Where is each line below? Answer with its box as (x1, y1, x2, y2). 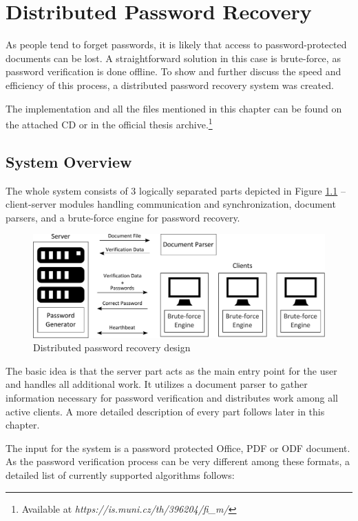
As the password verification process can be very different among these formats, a (6, 454, 350, 469)
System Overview (6, 150, 132, 172)
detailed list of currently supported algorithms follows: (6, 467, 235, 482)
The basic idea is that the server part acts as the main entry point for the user (6, 363, 337, 377)
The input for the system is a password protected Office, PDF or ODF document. (6, 440, 350, 455)
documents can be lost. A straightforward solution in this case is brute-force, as (6, 50, 341, 65)
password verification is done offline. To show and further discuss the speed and (6, 64, 341, 79)
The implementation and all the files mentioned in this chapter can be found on (6, 101, 342, 115)
